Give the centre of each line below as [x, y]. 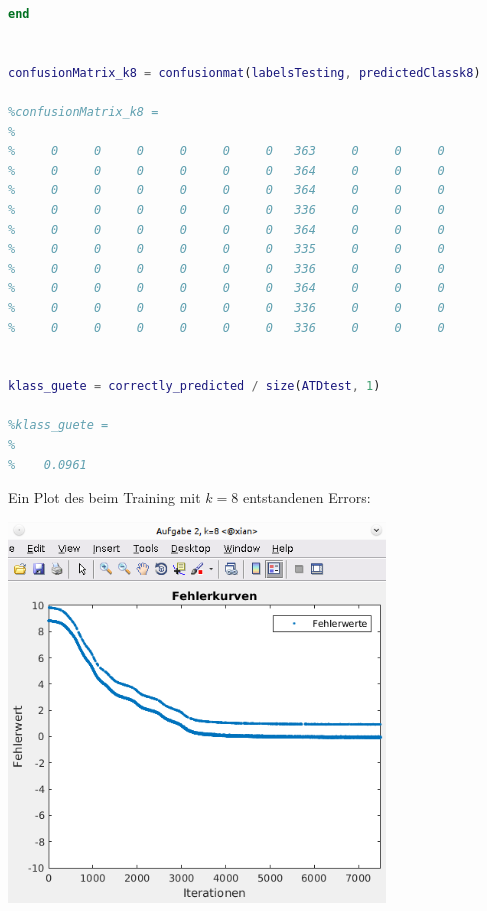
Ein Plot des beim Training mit [104, 497]
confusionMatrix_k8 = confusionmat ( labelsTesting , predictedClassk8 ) [244, 72]
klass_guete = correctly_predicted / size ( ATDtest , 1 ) [194, 386]
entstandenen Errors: [306, 497]
